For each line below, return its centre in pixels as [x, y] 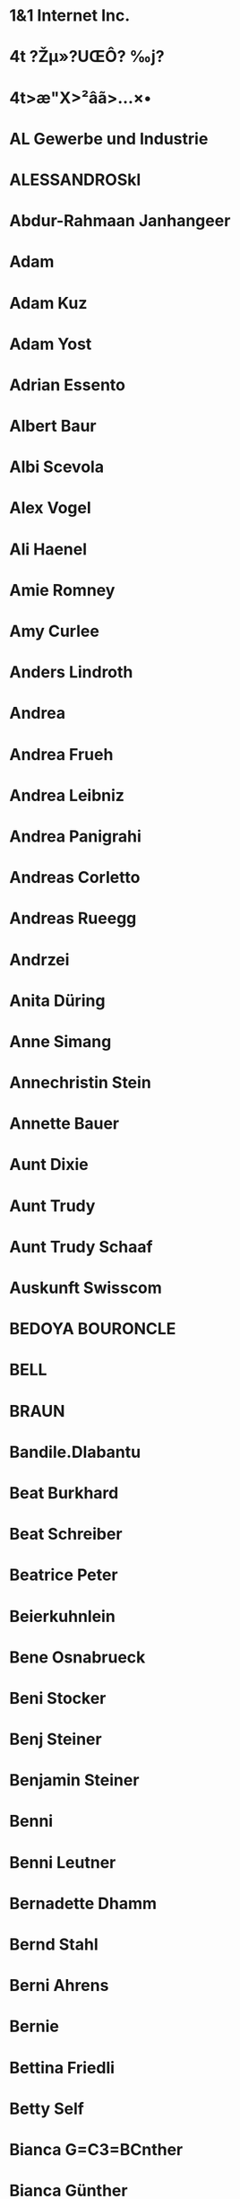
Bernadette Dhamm [83, 1903]
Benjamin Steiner [74, 1780]
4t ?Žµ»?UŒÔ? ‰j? [87, 57]
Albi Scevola [57, 467]
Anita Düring [57, 1000]
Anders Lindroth [71, 672]
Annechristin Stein [81, 1083]
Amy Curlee [55, 631]
